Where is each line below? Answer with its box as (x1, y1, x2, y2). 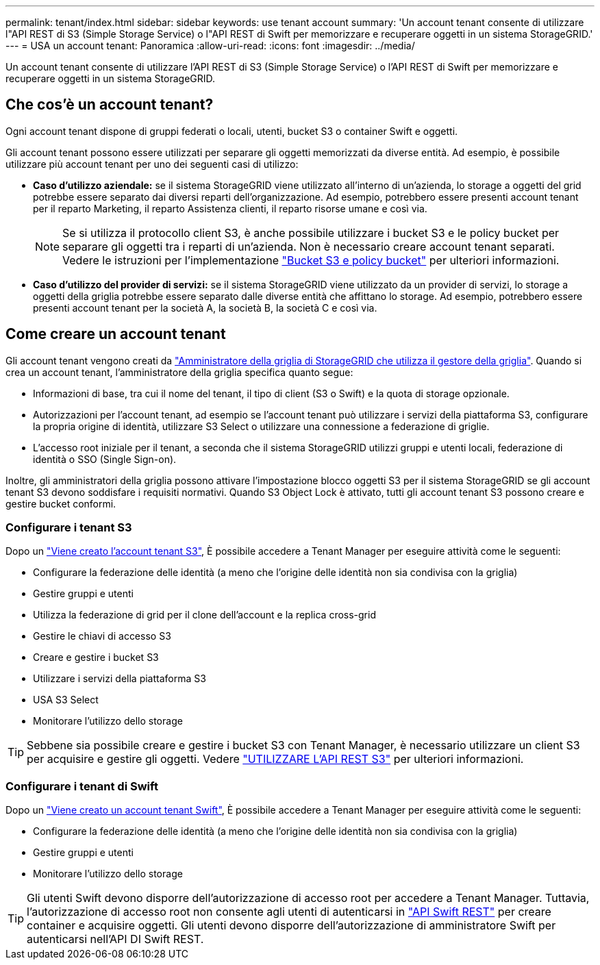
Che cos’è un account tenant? (5, 96, 214, 114)
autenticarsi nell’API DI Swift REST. (27, 932, 204, 947)
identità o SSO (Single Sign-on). (33, 453, 177, 465)
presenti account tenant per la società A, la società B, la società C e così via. (33, 301, 377, 314)
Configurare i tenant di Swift (5, 779, 158, 793)
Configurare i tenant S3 (5, 521, 132, 535)
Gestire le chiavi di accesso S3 (33, 630, 171, 642)
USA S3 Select (33, 694, 99, 706)
